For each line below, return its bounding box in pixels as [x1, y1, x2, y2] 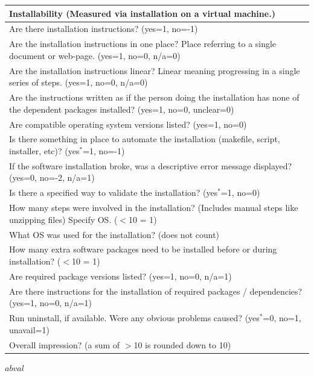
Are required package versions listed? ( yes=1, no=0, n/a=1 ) [9, 269, 232, 282]
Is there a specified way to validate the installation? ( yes [9, 186, 218, 199]
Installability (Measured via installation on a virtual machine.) [9, 7, 275, 19]
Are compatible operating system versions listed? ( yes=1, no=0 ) [9, 117, 247, 130]
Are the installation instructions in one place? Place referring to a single [9, 37, 277, 50]
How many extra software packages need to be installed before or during [9, 243, 277, 255]
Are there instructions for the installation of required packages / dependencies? [9, 284, 303, 297]
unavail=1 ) [9, 323, 50, 336]
